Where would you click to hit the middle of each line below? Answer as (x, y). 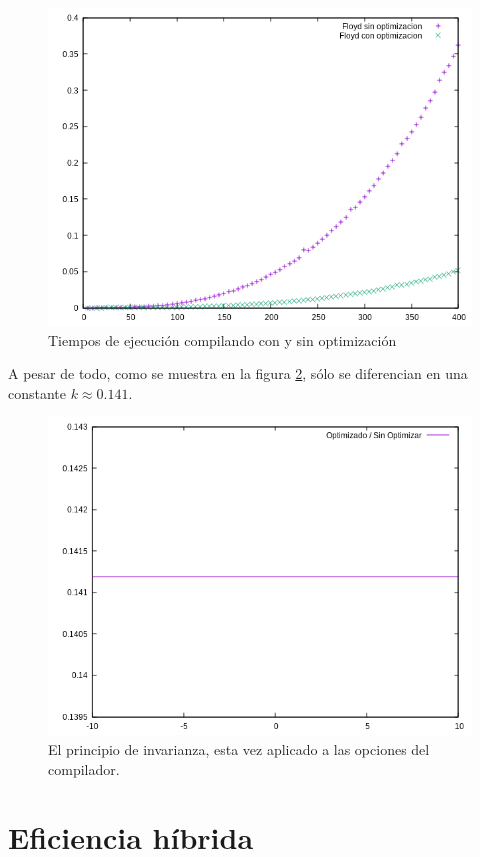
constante (37, 392)
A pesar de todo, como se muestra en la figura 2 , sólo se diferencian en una (238, 373)
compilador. (84, 768)
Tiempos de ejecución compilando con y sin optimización (222, 339)
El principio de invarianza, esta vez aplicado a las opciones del (239, 748)
